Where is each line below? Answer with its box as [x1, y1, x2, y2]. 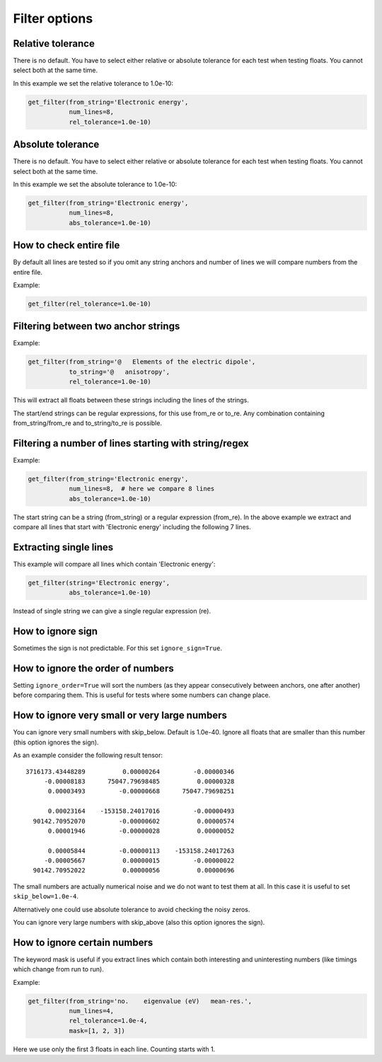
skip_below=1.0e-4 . [13, 892, 79, 901]
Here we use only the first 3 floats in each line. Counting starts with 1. [13, 1044, 216, 1054]
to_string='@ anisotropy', [69, 368, 170, 376]
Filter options [13, 11, 93, 26]
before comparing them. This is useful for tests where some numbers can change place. [13, 691, 271, 700]
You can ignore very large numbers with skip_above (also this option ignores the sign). [13, 918, 265, 927]
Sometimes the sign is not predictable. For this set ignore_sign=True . [13, 644, 223, 652]
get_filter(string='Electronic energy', [28, 579, 170, 587]
